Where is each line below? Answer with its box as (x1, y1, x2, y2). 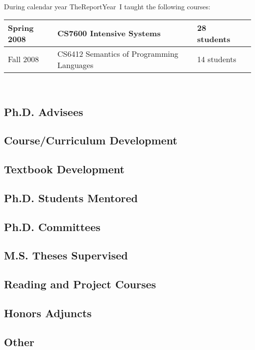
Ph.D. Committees (4, 219, 101, 234)
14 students (197, 53, 236, 65)
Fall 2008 (8, 53, 39, 65)
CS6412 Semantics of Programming (57, 47, 178, 59)
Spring (8, 22, 34, 33)
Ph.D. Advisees (4, 104, 83, 119)
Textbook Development (4, 162, 125, 177)
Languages (57, 59, 94, 70)
